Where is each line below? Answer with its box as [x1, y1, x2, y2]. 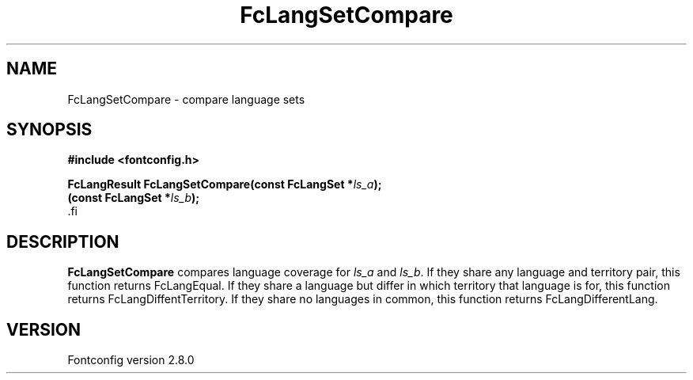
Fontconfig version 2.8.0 [67, 353, 195, 367]
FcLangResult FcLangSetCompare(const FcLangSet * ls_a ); [67, 177, 382, 192]
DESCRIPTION [6, 231, 119, 252]
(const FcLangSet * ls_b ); [67, 191, 200, 205]
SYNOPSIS [6, 120, 93, 140]
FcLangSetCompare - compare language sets [67, 92, 305, 106]
